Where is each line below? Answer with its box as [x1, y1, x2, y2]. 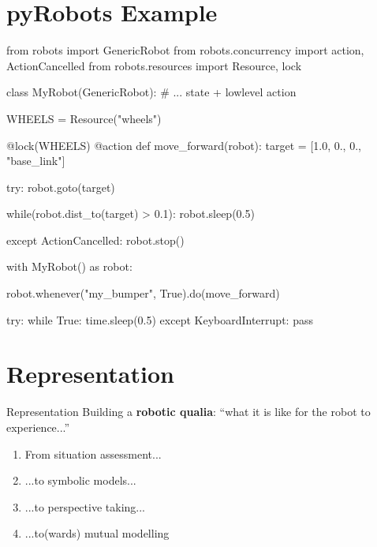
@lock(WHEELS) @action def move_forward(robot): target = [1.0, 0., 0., [6, 137, 361, 153]
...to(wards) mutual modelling [24, 525, 170, 541]
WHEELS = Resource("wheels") [6, 110, 162, 126]
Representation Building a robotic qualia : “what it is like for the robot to [6, 403, 371, 420]
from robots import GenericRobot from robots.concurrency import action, [6, 42, 364, 58]
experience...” [6, 418, 70, 435]
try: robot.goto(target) [6, 178, 115, 195]
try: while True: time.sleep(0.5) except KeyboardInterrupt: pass [6, 311, 313, 328]
